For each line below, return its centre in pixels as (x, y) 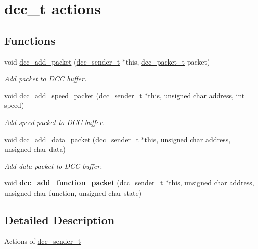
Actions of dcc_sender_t (43, 241)
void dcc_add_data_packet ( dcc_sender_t (71, 139)
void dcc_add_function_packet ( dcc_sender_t (84, 183)
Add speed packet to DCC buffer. (54, 122)
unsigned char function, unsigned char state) (73, 192)
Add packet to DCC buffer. (45, 78)
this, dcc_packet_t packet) (168, 61)
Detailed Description (59, 220)
